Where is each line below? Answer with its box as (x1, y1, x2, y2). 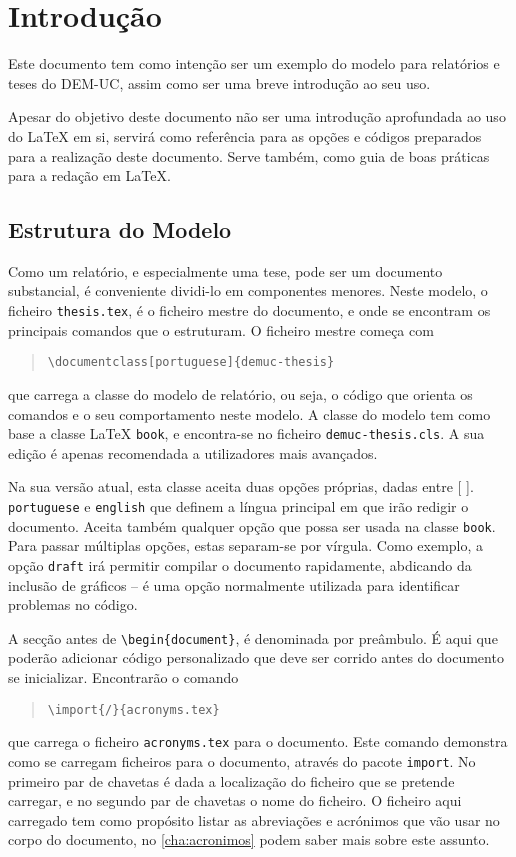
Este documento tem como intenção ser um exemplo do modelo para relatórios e (8, 53, 500, 74)
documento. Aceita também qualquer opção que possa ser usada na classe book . (8, 515, 496, 536)
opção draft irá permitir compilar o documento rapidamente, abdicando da (8, 554, 472, 575)
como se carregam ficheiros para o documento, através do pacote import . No (8, 750, 476, 771)
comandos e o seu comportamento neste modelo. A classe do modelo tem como (8, 403, 491, 424)
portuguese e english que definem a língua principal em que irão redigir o (8, 496, 469, 517)
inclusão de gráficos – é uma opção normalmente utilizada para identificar (8, 574, 460, 595)
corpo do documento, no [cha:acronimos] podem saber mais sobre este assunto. (8, 829, 490, 850)
